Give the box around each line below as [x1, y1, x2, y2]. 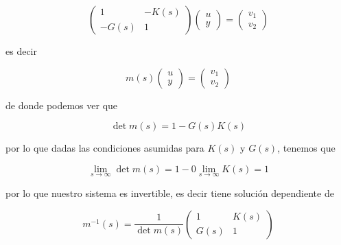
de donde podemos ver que [5, 97, 118, 112]
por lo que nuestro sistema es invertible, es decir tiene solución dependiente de [5, 186, 334, 200]
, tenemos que [277, 141, 336, 155]
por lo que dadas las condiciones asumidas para [5, 141, 204, 155]
